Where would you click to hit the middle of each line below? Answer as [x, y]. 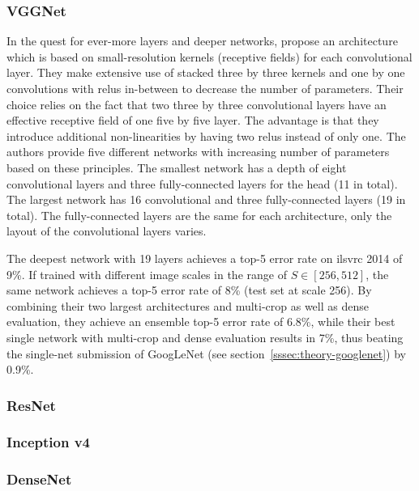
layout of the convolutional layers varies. [107, 231]
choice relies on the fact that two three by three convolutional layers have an [197, 104]
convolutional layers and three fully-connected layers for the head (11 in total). [202, 183]
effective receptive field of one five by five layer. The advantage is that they [193, 120]
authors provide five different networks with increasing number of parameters [198, 152]
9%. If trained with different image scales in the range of [147, 274]
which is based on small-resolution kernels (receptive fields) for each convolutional [209, 56]
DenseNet [39, 479]
